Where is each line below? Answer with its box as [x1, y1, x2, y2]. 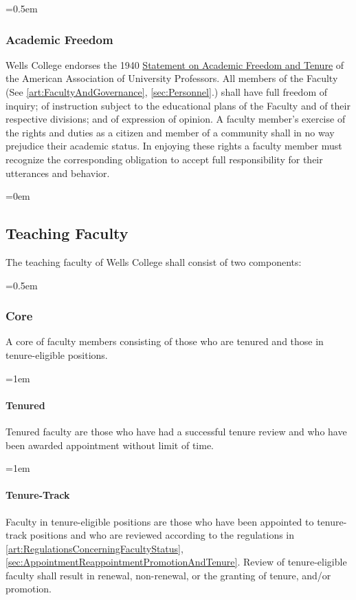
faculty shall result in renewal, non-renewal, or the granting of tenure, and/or [5, 568, 331, 582]
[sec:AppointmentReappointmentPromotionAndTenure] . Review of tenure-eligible [5, 555, 347, 569]
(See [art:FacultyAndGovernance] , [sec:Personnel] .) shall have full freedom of [5, 85, 328, 99]
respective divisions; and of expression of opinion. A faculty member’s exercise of [5, 112, 346, 126]
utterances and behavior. [5, 165, 110, 180]
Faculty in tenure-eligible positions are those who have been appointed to [5, 514, 314, 528]
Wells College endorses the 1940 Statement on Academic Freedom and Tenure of [5, 57, 344, 72]
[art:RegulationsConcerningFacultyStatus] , [5, 541, 183, 555]
